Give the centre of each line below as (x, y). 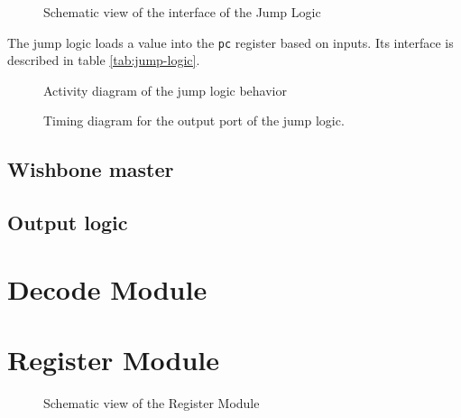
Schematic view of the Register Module (152, 403)
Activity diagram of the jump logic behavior (165, 90)
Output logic (68, 223)
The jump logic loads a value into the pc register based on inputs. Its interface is (230, 42)
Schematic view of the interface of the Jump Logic (182, 12)
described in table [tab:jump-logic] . (104, 60)
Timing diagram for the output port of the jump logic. (194, 121)
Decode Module (107, 288)
